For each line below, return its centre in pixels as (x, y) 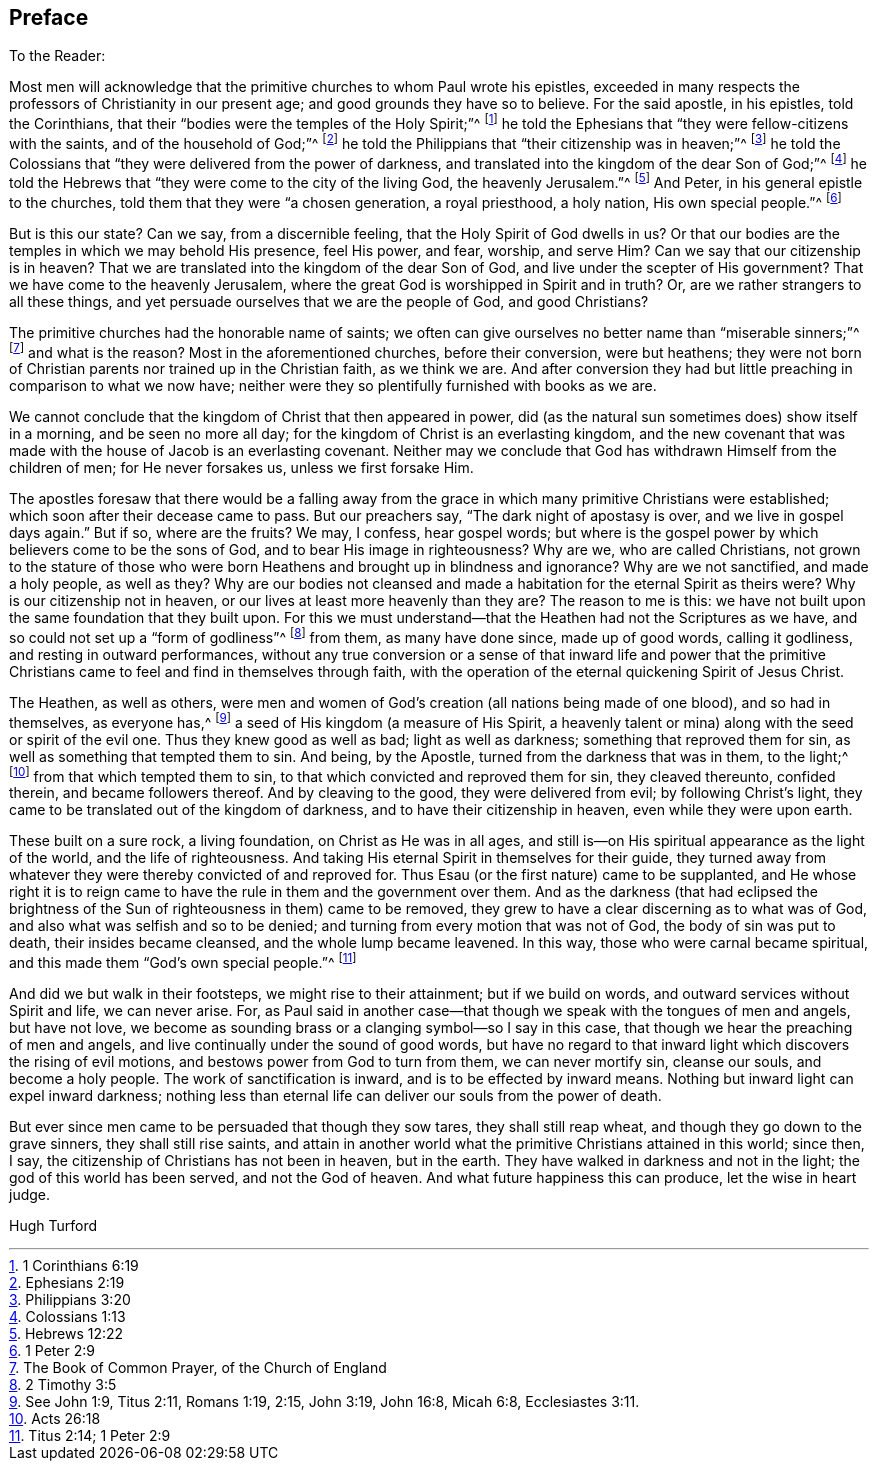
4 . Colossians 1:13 (67, 1316)
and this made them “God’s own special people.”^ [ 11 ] (183, 961)
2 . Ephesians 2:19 (67, 1282)
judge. (30, 1194)
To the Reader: (57, 56)
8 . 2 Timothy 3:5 (63, 1384)
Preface (49, 17)
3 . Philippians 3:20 (70, 1299)
